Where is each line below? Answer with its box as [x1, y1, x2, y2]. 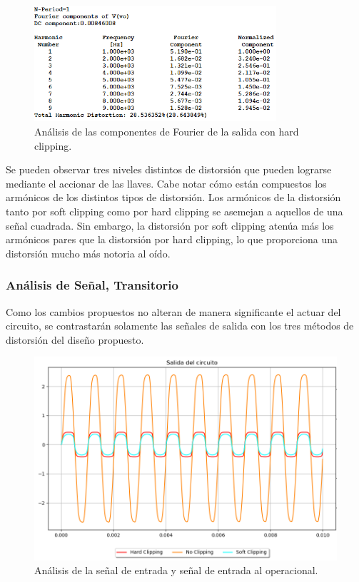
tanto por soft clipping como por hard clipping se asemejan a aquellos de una [6, 204, 343, 219]
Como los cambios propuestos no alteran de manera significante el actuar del [6, 304, 341, 319]
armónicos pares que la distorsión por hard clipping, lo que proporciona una [6, 232, 338, 247]
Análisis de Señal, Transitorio [6, 276, 178, 294]
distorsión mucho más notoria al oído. [6, 245, 171, 260]
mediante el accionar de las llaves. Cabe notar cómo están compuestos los [6, 175, 327, 190]
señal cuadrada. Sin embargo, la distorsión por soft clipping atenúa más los [6, 218, 334, 233]
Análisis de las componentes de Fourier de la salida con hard [34, 124, 299, 139]
